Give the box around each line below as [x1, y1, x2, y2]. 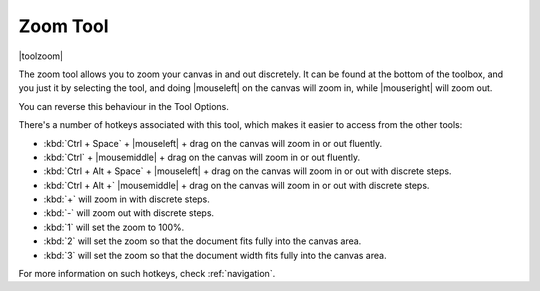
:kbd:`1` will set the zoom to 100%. [43, 221, 185, 233]
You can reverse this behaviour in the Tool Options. [18, 100, 230, 112]
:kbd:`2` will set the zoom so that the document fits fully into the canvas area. [43, 235, 362, 247]
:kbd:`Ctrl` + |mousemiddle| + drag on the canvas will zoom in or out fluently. [43, 151, 360, 163]
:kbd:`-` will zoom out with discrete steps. [43, 207, 215, 219]
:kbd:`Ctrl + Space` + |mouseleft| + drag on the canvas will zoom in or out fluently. [43, 137, 383, 149]
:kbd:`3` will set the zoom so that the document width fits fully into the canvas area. [43, 249, 387, 261]
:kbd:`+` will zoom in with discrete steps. [43, 193, 210, 205]
